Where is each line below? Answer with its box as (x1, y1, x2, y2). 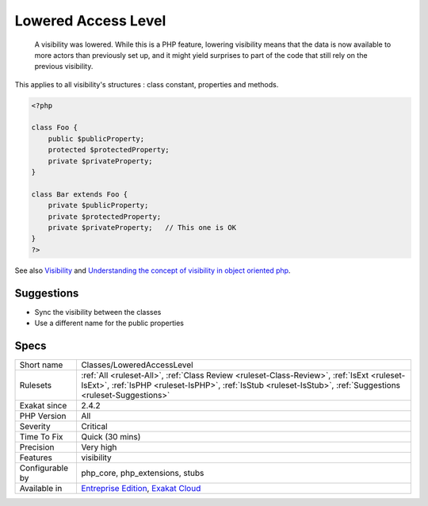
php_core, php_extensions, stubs (80, 467, 204, 478)
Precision (19, 441, 55, 452)
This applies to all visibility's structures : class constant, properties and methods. (14, 79, 279, 89)
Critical (80, 420, 108, 431)
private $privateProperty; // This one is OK (48, 223, 237, 232)
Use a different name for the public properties (34, 318, 184, 328)
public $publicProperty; (48, 134, 145, 143)
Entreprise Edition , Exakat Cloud (80, 482, 201, 493)
